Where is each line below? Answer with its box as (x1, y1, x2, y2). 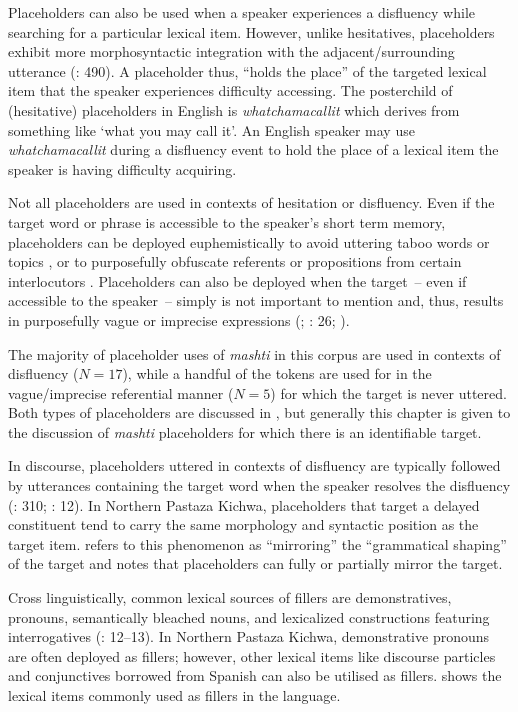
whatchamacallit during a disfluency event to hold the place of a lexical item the (8, 139, 499, 160)
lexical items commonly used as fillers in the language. (8, 685, 341, 705)
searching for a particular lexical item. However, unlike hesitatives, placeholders (8, 21, 495, 42)
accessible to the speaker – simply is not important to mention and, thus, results (8, 290, 504, 311)
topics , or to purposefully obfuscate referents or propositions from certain (8, 251, 462, 272)
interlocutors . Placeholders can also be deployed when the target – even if (8, 270, 467, 291)
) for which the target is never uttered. (270, 382, 507, 403)
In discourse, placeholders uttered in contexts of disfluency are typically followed (8, 455, 501, 476)
